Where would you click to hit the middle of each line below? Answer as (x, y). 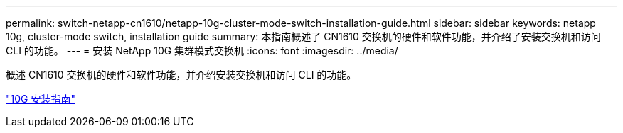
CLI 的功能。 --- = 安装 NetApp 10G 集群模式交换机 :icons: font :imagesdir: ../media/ (202, 51)
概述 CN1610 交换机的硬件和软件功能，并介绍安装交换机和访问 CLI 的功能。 (181, 75)
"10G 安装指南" (41, 99)
